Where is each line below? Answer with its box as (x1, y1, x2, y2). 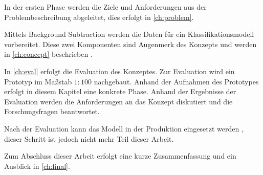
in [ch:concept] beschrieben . (4, 49, 93, 59)
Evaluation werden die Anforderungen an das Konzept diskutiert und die (4, 96, 233, 106)
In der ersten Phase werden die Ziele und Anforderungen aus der (4, 2, 207, 12)
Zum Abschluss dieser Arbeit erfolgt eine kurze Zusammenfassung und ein (4, 150, 236, 161)
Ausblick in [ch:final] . (4, 160, 70, 171)
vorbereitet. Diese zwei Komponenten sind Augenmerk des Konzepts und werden (4, 38, 257, 49)
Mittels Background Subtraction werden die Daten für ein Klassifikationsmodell (4, 29, 254, 39)
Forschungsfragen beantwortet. (4, 106, 100, 117)
